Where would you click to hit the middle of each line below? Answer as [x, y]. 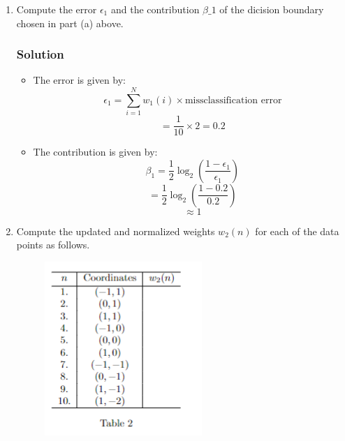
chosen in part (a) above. [70, 23]
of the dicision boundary [272, 9]
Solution [40, 54]
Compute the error [57, 9]
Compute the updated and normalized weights [116, 231]
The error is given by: [80, 80]
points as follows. [53, 245]
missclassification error [233, 100]
